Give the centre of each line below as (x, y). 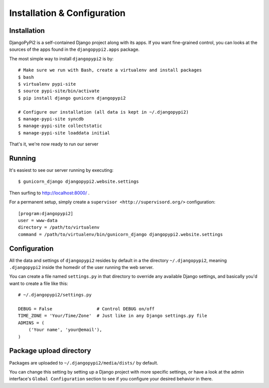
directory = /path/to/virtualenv (59, 227)
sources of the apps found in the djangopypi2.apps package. (74, 49)
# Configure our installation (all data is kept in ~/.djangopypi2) (103, 112)
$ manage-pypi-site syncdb (51, 119)
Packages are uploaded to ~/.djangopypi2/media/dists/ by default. (84, 363)
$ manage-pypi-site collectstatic (60, 126)
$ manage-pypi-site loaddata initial (64, 133)
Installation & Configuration (67, 13)
